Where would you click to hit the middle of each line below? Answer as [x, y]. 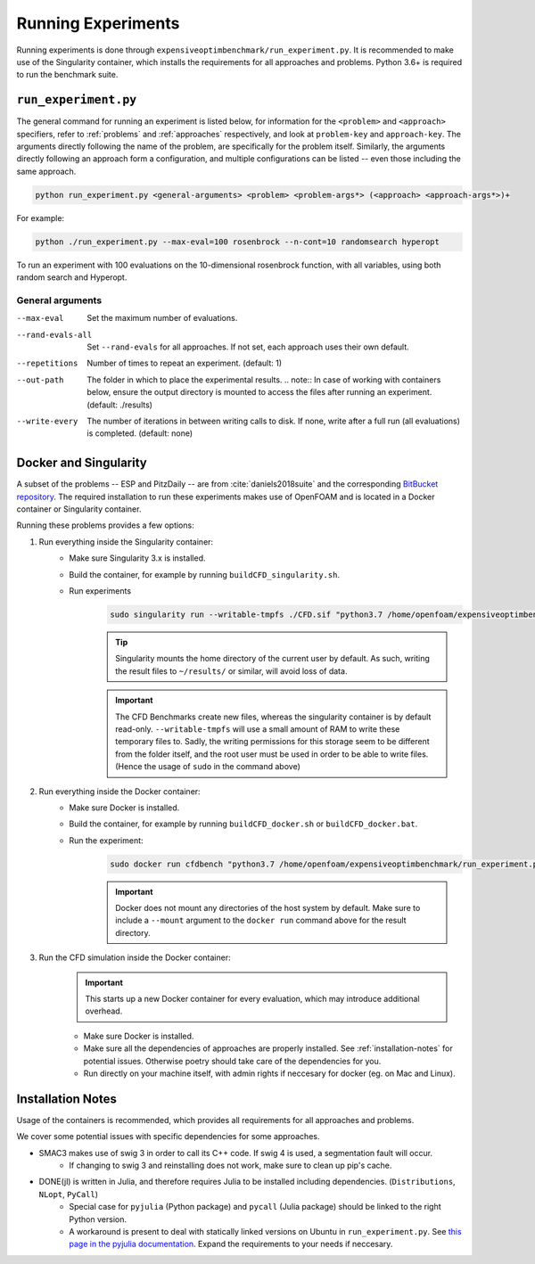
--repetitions [47, 364]
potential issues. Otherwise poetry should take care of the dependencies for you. [232, 1061]
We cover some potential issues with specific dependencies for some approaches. [168, 1137]
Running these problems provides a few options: [106, 525]
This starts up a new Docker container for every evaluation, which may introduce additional [252, 999]
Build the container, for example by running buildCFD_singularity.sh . [205, 574]
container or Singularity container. [79, 509]
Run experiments [100, 591]
